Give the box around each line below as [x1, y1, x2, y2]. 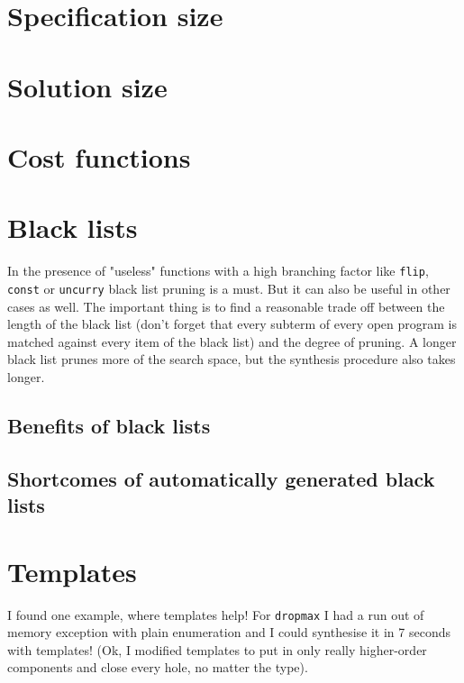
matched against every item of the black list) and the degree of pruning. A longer [7, 332, 457, 351]
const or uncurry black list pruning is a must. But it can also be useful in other [7, 278, 450, 297]
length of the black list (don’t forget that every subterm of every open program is [7, 314, 458, 333]
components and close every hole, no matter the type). [7, 658, 308, 677]
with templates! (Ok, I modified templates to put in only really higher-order [7, 640, 427, 659]
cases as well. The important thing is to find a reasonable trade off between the [7, 296, 445, 315]
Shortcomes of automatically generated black [7, 464, 435, 492]
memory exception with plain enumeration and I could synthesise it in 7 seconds [7, 623, 450, 642]
